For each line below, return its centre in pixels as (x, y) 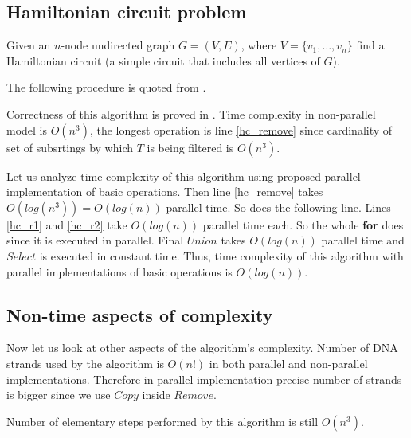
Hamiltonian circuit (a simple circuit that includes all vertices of (163, 60)
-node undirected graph (118, 45)
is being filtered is (190, 147)
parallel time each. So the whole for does (303, 224)
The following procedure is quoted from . (106, 87)
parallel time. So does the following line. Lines (278, 207)
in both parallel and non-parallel (288, 363)
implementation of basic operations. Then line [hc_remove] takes (165, 192)
